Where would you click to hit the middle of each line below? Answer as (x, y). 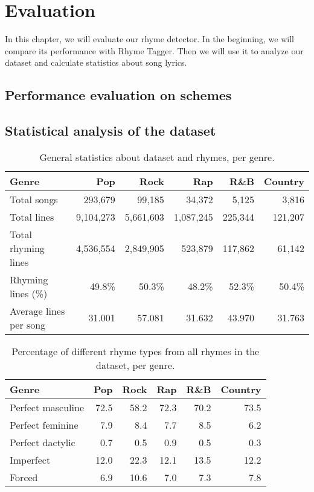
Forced (24, 477)
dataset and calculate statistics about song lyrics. (96, 62)
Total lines (32, 216)
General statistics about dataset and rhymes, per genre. (157, 157)
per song (28, 324)
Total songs (34, 199)
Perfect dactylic (43, 442)
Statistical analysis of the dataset (111, 131)
